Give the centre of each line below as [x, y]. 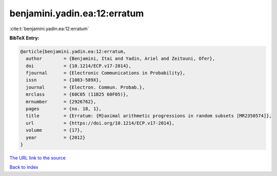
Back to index [24, 167]
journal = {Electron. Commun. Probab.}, [85, 87]
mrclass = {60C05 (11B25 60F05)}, [77, 94]
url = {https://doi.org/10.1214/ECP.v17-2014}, [100, 123]
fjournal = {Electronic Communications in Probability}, [106, 73]
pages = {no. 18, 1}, [64, 109]
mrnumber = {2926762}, [61, 102]
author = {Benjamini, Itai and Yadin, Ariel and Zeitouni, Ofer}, [121, 59]
